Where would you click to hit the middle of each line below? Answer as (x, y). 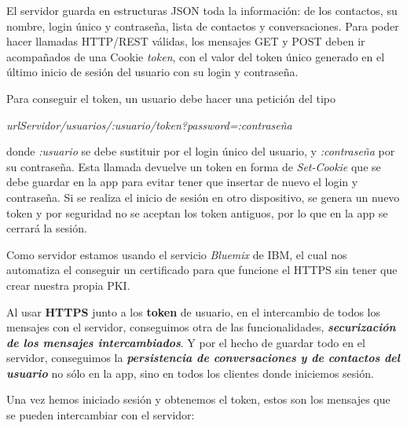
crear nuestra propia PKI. (68, 285)
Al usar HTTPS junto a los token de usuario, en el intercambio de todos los (194, 311)
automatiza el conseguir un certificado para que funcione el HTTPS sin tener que (202, 270)
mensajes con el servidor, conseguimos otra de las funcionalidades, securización (201, 327)
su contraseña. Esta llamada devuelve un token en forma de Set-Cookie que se (194, 166)
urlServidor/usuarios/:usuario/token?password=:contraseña (149, 124)
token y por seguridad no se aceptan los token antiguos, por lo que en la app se (197, 212)
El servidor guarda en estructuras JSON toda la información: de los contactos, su (202, 10)
